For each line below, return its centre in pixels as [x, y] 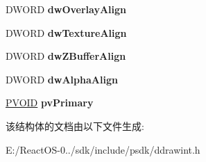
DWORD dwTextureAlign [66, 32]
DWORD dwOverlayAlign [66, 9]
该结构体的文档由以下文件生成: [75, 125]
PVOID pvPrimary [50, 103]
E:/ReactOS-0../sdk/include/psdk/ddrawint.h [103, 149]
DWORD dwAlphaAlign [62, 79]
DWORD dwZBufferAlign [66, 56]
